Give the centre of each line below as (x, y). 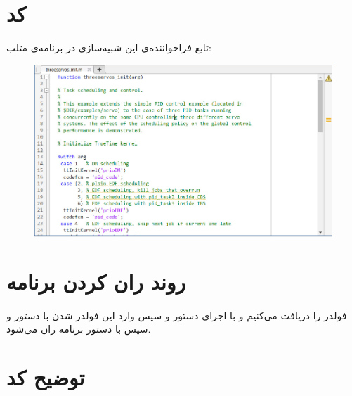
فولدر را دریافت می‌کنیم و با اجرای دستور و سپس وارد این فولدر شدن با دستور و (177, 315)
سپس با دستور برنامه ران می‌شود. (79, 329)
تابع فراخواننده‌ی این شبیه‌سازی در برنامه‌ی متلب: (109, 47)
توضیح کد (46, 377)
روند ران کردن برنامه (96, 281)
